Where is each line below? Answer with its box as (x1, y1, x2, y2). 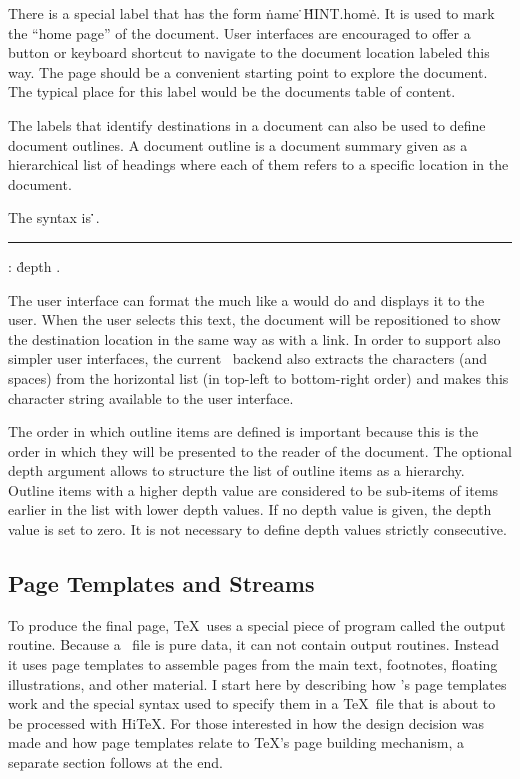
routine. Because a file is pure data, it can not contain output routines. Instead (8, 634, 500, 655)
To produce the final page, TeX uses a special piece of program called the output (8, 614, 506, 635)
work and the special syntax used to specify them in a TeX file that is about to (8, 693, 496, 714)
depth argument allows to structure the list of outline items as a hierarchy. (8, 460, 465, 481)
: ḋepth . (8, 255, 61, 276)
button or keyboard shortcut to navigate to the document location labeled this (8, 42, 490, 63)
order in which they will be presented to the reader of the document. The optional (8, 440, 512, 461)
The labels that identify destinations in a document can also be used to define (8, 114, 486, 135)
